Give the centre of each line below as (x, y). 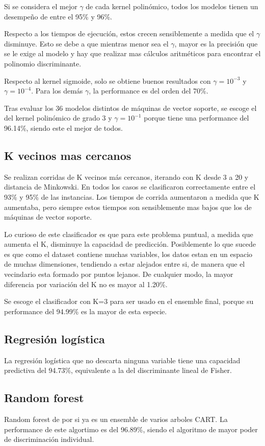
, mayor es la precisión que (216, 43)
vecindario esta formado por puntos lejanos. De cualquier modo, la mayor (119, 274)
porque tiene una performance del (196, 118)
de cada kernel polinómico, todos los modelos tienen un (172, 6)
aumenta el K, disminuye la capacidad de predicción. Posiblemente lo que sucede (130, 244)
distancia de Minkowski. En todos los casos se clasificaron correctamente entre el (130, 187)
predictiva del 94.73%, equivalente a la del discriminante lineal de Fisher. (118, 370)
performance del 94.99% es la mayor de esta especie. (86, 311)
